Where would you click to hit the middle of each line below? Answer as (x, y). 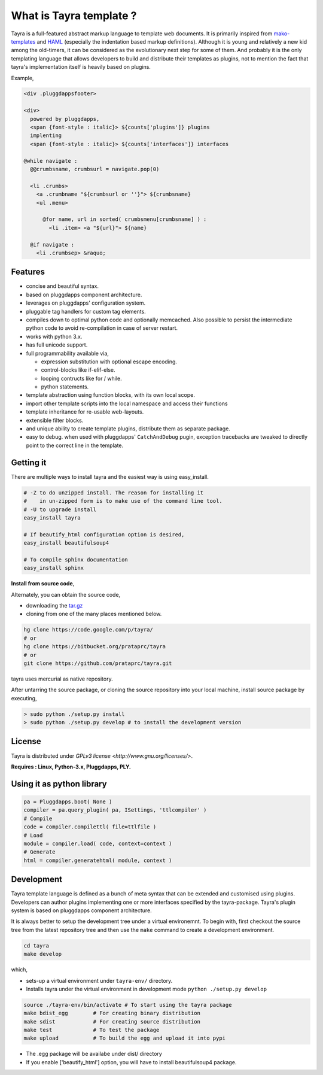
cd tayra (36, 945)
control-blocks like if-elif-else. (78, 370)
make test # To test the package (92, 1030)
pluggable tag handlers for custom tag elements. (86, 311)
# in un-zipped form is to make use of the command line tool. (123, 501)
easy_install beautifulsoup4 (66, 543)
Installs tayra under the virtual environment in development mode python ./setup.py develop (147, 989)
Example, (22, 78)
